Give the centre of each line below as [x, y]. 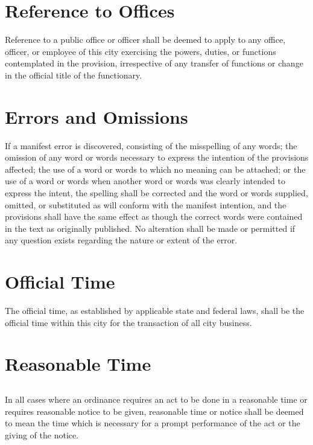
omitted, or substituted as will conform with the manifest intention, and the [146, 204]
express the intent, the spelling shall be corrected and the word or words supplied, [156, 193]
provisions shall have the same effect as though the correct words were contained [154, 216]
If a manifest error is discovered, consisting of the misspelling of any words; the [151, 145]
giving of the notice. [42, 434]
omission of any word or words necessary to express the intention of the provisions [157, 157]
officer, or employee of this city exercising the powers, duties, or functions [141, 51]
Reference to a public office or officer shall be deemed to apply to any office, [145, 40]
